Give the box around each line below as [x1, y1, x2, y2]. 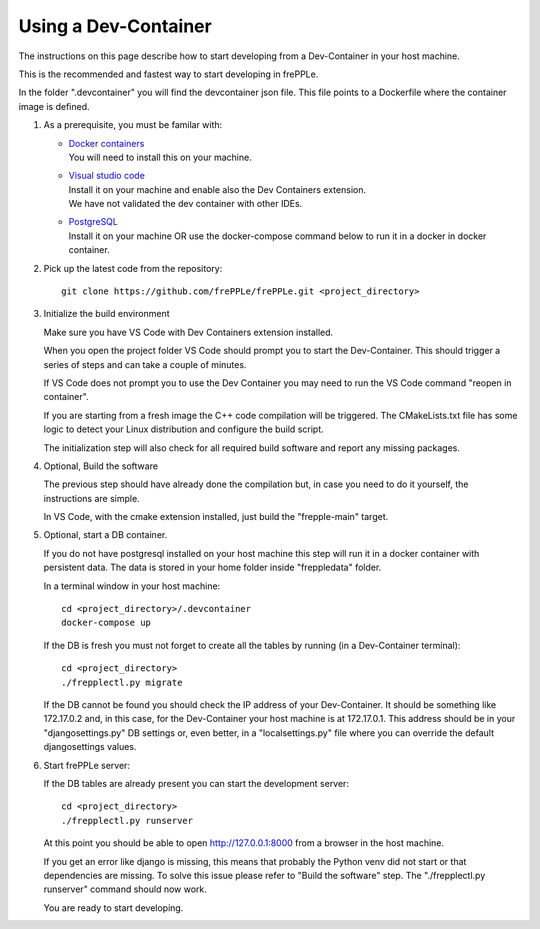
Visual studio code [68, 170, 145, 182]
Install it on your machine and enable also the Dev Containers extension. [68, 183, 367, 195]
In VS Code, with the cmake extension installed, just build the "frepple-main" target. [43, 511, 389, 523]
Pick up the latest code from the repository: [43, 262, 223, 274]
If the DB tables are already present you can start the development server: [43, 777, 350, 789]
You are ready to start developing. [43, 901, 184, 914]
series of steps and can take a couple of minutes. [43, 358, 247, 370]
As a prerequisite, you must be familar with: [43, 119, 223, 131]
